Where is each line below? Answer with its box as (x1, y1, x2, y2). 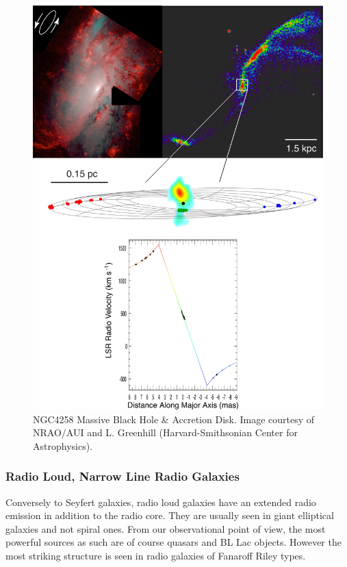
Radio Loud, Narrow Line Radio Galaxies (5, 468, 240, 485)
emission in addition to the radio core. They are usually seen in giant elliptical (5, 508, 334, 522)
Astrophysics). (33, 438, 92, 453)
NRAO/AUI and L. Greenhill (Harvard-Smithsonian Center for (33, 425, 298, 440)
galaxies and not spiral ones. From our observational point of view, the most (5, 521, 326, 535)
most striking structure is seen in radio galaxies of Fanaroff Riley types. (5, 548, 306, 562)
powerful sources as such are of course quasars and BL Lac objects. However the (5, 535, 342, 549)
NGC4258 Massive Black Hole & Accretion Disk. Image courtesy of (33, 412, 315, 426)
